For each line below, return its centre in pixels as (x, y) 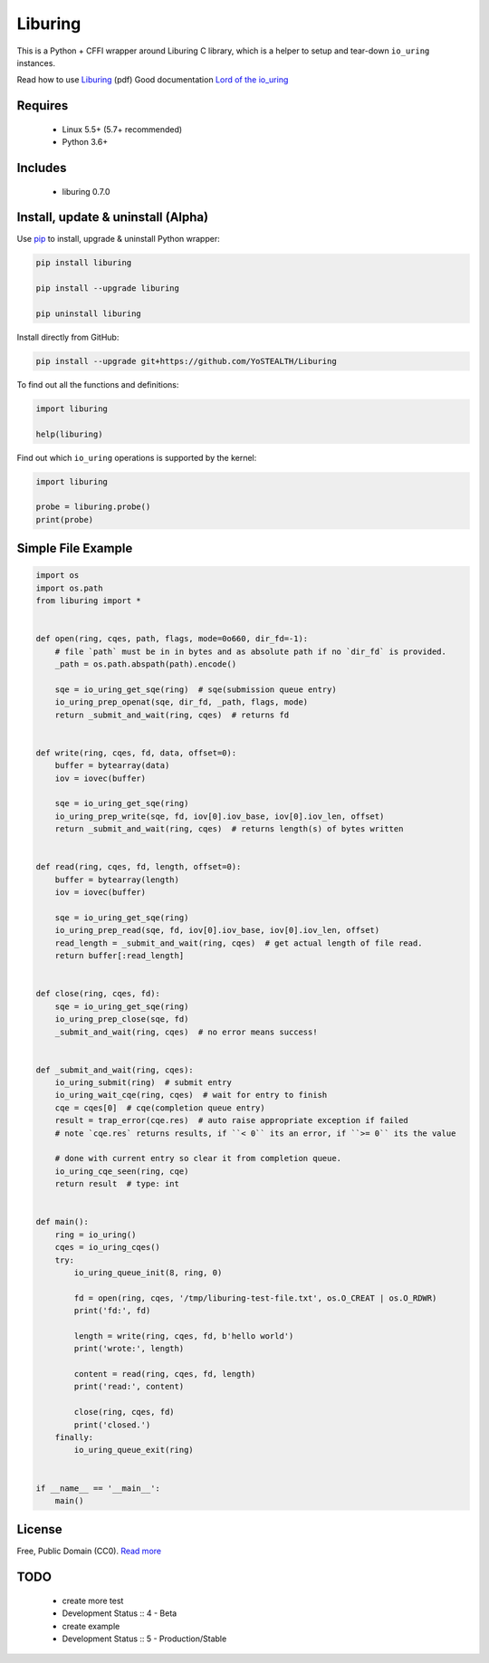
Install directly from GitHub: (68, 337)
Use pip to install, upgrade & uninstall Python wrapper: (119, 239)
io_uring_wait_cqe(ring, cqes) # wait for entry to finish (191, 1095)
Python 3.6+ (85, 142)
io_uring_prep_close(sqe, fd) (122, 1019)
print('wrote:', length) (129, 1349)
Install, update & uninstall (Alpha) (112, 217)
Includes (42, 168)
